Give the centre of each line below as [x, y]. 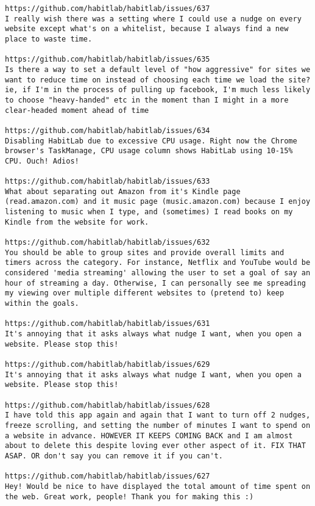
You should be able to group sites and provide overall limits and [145, 252]
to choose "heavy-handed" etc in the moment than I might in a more [147, 100]
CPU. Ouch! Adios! [42, 161]
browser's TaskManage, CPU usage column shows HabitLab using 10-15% [149, 151]
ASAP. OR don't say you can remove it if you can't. [114, 456]
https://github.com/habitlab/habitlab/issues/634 [108, 130]
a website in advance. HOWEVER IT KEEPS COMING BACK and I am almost [149, 436]
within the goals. [42, 304]
